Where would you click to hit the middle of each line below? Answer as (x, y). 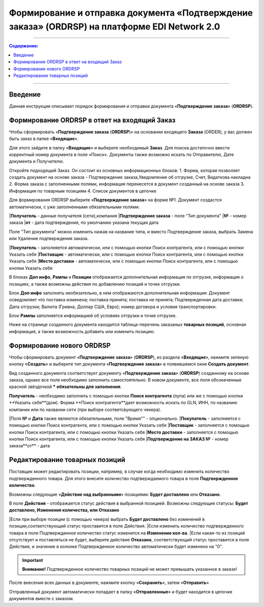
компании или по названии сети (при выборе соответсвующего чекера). (85, 410)
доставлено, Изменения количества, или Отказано (64, 510)
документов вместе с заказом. (42, 599)
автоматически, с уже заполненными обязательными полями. (75, 207)
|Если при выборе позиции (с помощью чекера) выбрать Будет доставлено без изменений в (107, 519)
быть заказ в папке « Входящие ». (44, 139)
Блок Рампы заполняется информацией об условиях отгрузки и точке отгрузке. (93, 316)
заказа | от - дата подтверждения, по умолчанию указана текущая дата (84, 222)
